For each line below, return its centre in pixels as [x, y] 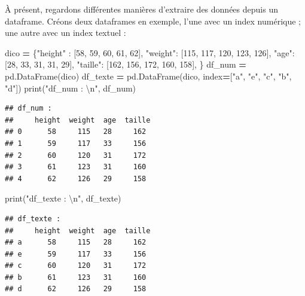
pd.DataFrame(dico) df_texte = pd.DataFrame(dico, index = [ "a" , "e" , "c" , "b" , [148, 76]
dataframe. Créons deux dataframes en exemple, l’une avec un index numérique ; [153, 21]
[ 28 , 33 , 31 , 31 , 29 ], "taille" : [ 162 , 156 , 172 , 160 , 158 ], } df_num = [126, 64]
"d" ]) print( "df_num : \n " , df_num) [71, 88]
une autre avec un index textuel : [65, 33]
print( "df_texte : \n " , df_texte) [63, 198]
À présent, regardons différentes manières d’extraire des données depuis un [141, 9]
